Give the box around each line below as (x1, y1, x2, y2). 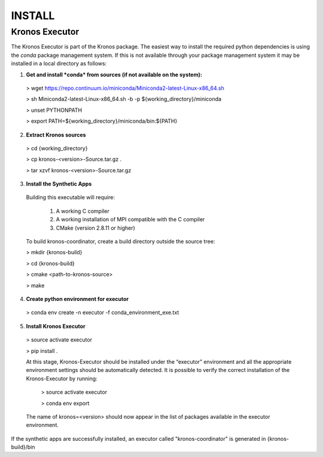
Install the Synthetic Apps (26, 180, 92, 188)
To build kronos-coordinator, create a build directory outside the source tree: (26, 238, 215, 245)
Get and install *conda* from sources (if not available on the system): (26, 71, 203, 78)
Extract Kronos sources (26, 131, 86, 138)
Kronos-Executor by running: (26, 374, 98, 382)
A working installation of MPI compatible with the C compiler (56, 216, 205, 223)
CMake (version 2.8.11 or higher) (56, 224, 136, 231)
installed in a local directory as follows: (11, 60, 107, 67)
